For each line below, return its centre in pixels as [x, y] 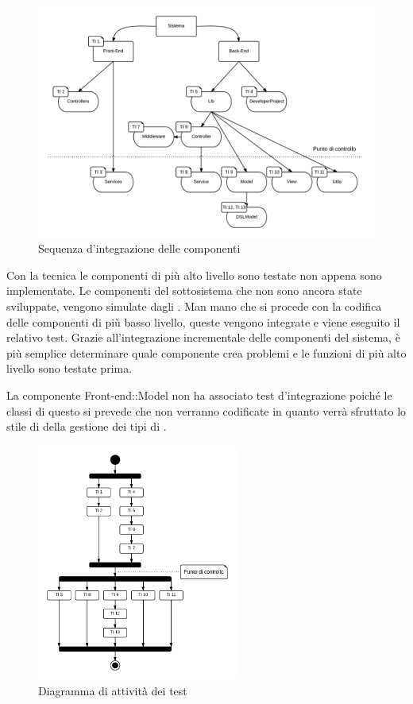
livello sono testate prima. [69, 368]
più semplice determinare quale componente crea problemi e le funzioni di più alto [206, 352]
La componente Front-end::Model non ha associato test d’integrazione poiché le [199, 395]
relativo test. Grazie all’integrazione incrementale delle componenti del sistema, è [203, 337]
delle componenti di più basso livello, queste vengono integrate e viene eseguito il [203, 321]
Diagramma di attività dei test [113, 690]
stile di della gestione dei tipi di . [87, 426]
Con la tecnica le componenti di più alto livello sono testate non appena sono [194, 275]
